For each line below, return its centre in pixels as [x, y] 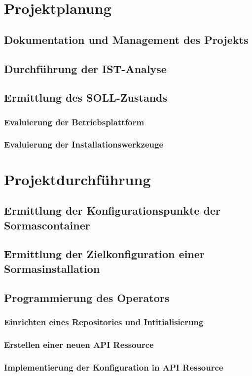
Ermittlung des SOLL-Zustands [86, 97]
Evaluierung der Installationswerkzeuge [84, 144]
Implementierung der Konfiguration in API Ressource [114, 367]
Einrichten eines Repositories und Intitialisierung [104, 321]
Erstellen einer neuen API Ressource [79, 344]
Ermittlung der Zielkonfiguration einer [104, 254]
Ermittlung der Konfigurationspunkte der [112, 210]
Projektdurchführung [77, 179]
